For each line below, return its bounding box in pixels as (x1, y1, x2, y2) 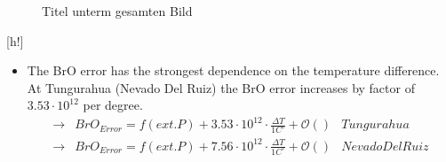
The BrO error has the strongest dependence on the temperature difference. (27, 61, 440, 80)
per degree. (83, 96, 143, 114)
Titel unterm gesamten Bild (42, 2, 193, 19)
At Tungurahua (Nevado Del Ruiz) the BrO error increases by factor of (27, 78, 415, 96)
